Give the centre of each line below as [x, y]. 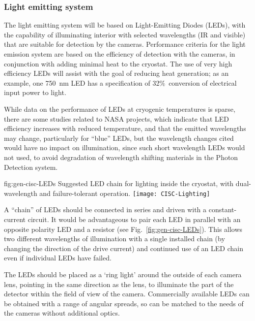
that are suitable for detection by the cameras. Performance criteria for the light [125, 44]
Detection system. [31, 167]
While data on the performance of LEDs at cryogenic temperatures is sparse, [120, 109]
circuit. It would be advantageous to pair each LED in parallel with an [134, 219]
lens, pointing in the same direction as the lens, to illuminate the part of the [119, 284]
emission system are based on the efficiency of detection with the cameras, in [120, 54]
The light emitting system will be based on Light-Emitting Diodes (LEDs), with [125, 25]
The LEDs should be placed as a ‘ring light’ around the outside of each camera [123, 274]
